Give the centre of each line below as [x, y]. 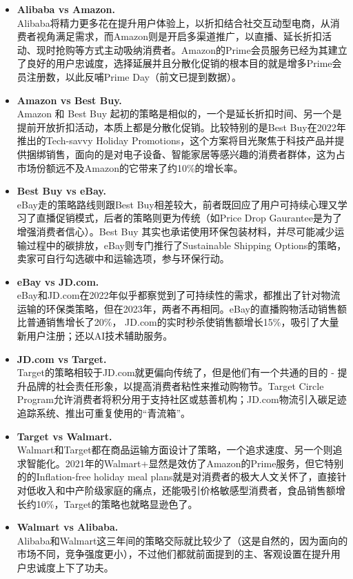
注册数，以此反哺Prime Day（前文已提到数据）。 [134, 76]
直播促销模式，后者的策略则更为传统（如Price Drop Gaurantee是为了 [189, 218]
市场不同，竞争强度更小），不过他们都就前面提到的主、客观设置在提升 [174, 554]
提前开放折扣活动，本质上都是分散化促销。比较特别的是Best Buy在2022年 [181, 127]
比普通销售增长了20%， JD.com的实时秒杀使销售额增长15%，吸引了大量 [178, 322]
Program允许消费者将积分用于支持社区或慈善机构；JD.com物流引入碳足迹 [182, 399]
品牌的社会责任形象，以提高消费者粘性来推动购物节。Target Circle [175, 385]
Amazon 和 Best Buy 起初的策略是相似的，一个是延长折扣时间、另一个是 [179, 114]
